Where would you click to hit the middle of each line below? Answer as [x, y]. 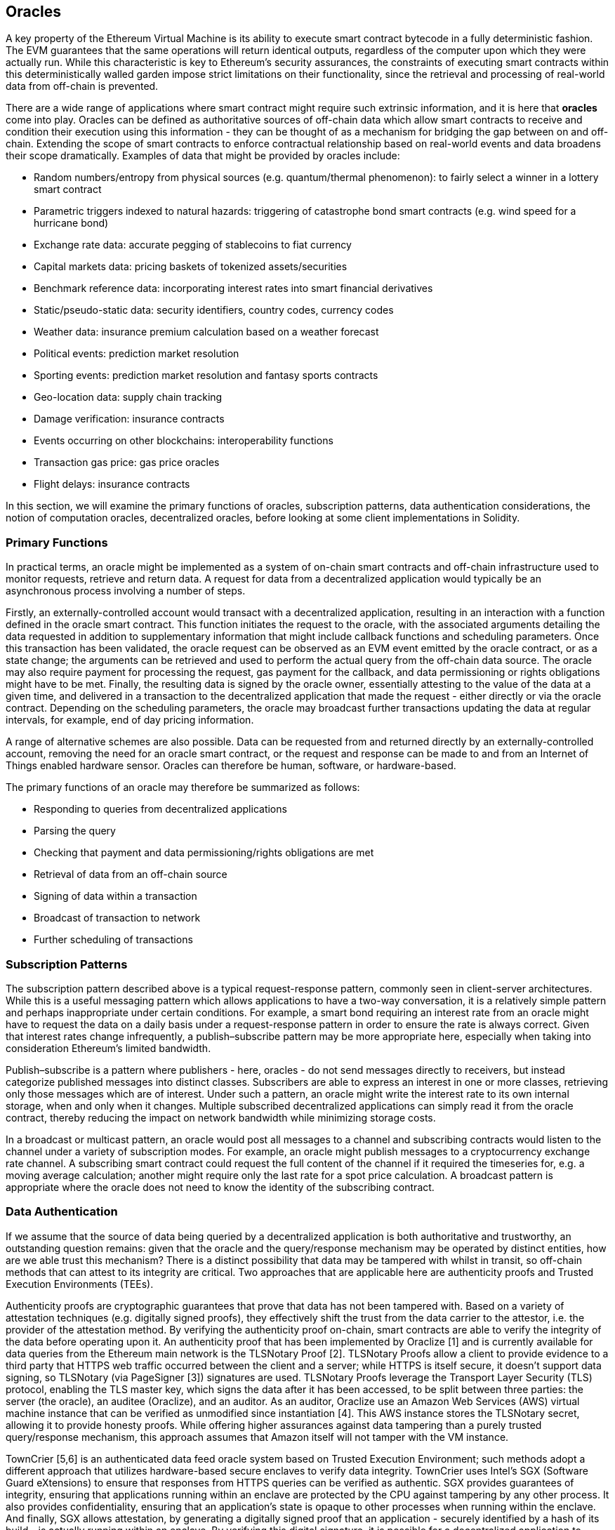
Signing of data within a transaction [115, 896]
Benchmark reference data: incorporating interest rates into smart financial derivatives [233, 288]
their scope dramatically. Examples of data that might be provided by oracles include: [203, 156]
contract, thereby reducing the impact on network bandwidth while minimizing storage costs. [221, 1117]
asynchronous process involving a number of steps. [126, 591]
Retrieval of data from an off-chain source [131, 874]
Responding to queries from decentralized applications [160, 809]
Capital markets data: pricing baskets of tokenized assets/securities [191, 267]
